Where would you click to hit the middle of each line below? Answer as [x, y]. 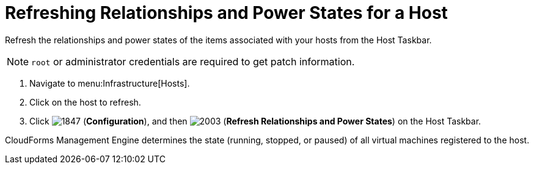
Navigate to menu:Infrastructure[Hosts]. [110, 83]
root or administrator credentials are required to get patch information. [193, 61]
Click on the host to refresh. [85, 102]
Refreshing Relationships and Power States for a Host [226, 13]
